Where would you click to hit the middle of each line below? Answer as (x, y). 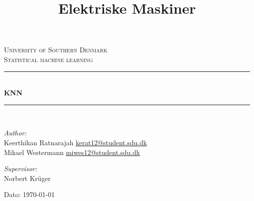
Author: (15, 133)
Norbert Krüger (27, 178)
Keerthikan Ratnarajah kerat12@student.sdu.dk (75, 142)
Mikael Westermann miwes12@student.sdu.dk (72, 152)
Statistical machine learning (48, 59)
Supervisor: (21, 168)
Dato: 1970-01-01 (30, 194)
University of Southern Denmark (56, 50)
